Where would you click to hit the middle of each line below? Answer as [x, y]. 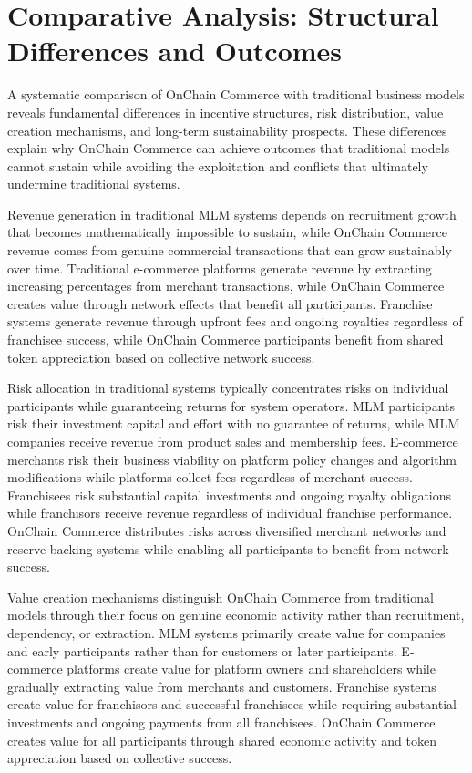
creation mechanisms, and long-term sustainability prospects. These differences [227, 130]
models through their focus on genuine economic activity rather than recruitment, [236, 615]
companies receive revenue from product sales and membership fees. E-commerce [233, 441]
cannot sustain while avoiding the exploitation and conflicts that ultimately [218, 165]
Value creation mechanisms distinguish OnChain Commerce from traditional [221, 597]
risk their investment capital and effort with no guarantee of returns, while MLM [234, 423]
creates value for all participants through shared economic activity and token [222, 740]
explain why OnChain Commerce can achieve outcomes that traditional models [229, 148]
